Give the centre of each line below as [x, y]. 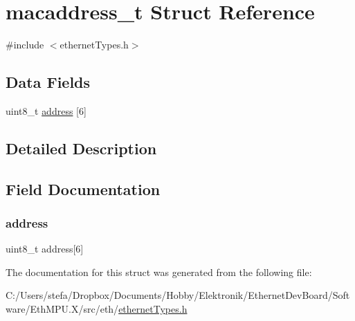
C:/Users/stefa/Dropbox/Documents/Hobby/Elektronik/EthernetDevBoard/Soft [178, 295]
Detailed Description [81, 148]
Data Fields [48, 82]
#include [25, 45]
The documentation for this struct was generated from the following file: [159, 272]
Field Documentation [83, 189]
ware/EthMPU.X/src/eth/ [62, 309]
